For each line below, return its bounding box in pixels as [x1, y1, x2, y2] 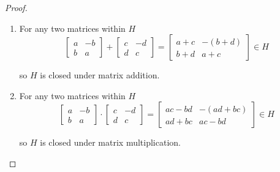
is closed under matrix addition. [40, 69, 160, 81]
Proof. [5, 1, 28, 13]
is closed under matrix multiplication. [40, 136, 181, 149]
